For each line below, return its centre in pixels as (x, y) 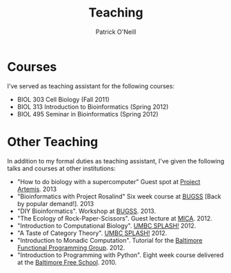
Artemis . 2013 (37, 189)
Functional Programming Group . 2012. (71, 247)
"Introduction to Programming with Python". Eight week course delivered (120, 255)
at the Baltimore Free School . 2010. (67, 262)
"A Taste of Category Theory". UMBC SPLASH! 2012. (92, 233)
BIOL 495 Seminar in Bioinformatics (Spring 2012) (88, 114)
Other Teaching (53, 142)
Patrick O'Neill (116, 32)
